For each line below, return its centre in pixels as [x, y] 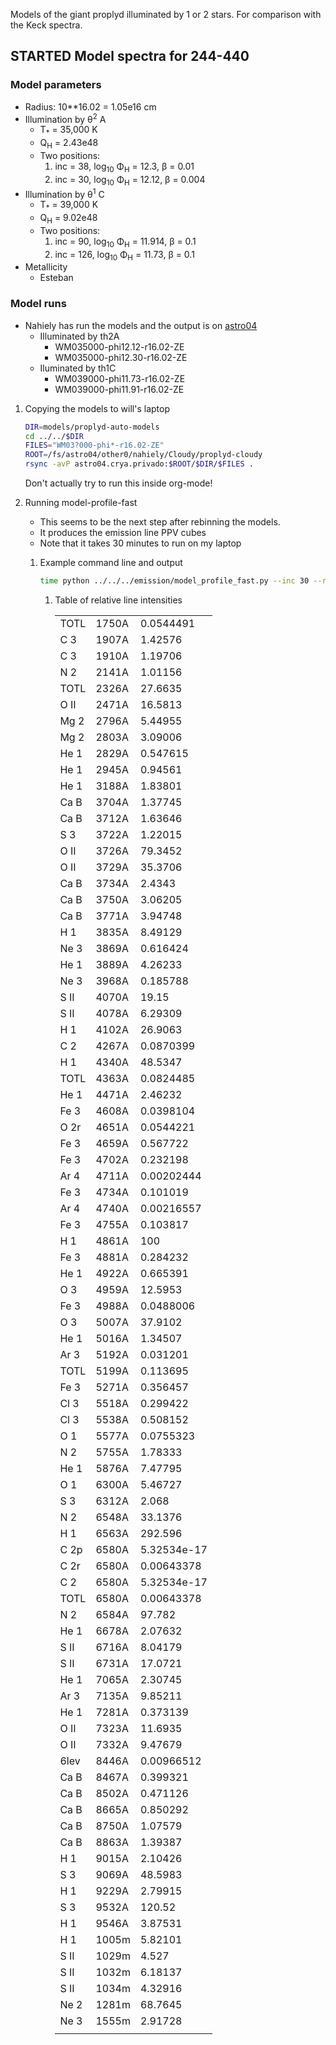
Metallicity [46, 267]
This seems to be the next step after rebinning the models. [160, 522]
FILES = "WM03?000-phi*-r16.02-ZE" [94, 445]
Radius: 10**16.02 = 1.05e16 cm [90, 106]
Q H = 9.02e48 [68, 218]
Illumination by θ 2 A [65, 118]
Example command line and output [111, 563]
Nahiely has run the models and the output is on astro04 [141, 325]
